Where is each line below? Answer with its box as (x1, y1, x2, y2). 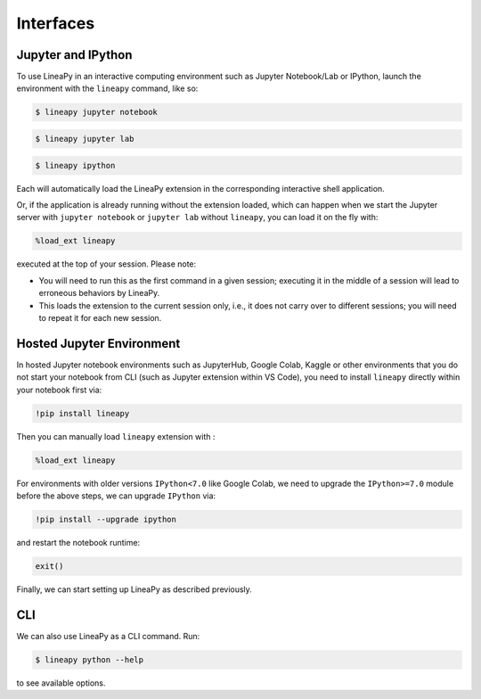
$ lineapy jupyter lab (35, 134, 135, 144)
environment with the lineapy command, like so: (16, 83, 199, 94)
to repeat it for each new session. (38, 312, 162, 323)
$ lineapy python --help (35, 654, 144, 664)
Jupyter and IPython (16, 47, 133, 62)
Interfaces (16, 13, 95, 33)
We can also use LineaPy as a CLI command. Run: (16, 630, 200, 641)
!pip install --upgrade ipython (35, 514, 177, 524)
